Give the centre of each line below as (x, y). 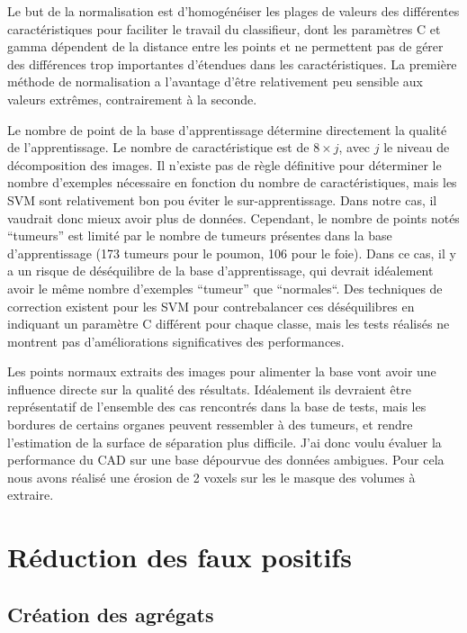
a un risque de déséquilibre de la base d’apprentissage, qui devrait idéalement (220, 271)
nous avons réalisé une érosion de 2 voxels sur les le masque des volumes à (211, 477)
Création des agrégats (111, 614)
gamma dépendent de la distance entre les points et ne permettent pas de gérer (225, 46)
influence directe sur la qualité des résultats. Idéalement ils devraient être (209, 389)
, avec (355, 147)
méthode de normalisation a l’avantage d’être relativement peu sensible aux (215, 81)
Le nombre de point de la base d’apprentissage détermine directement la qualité (227, 129)
